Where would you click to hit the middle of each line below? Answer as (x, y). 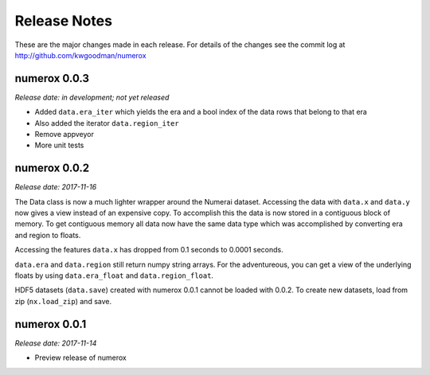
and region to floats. (48, 235)
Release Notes (64, 21)
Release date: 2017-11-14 (56, 343)
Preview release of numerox (80, 357)
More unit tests (59, 145)
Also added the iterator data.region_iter (107, 123)
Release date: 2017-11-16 (56, 187)
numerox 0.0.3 (52, 78)
